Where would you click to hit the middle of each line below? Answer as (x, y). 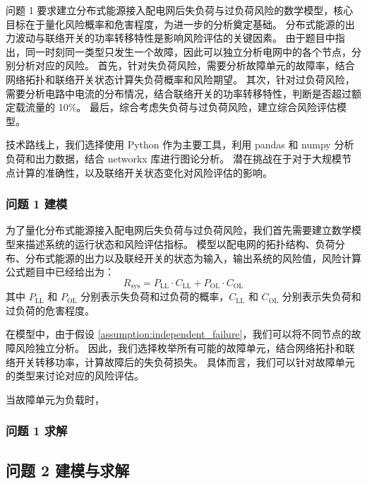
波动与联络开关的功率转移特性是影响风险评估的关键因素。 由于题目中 (175, 38)
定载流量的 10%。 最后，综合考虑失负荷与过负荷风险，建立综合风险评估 (171, 107)
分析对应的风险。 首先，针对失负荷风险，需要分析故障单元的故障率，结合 (185, 65)
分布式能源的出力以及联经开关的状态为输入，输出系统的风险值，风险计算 (193, 258)
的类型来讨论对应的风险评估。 (75, 376)
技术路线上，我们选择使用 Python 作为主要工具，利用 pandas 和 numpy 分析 (180, 144)
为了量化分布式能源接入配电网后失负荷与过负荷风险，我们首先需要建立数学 (179, 230)
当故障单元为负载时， (55, 399)
